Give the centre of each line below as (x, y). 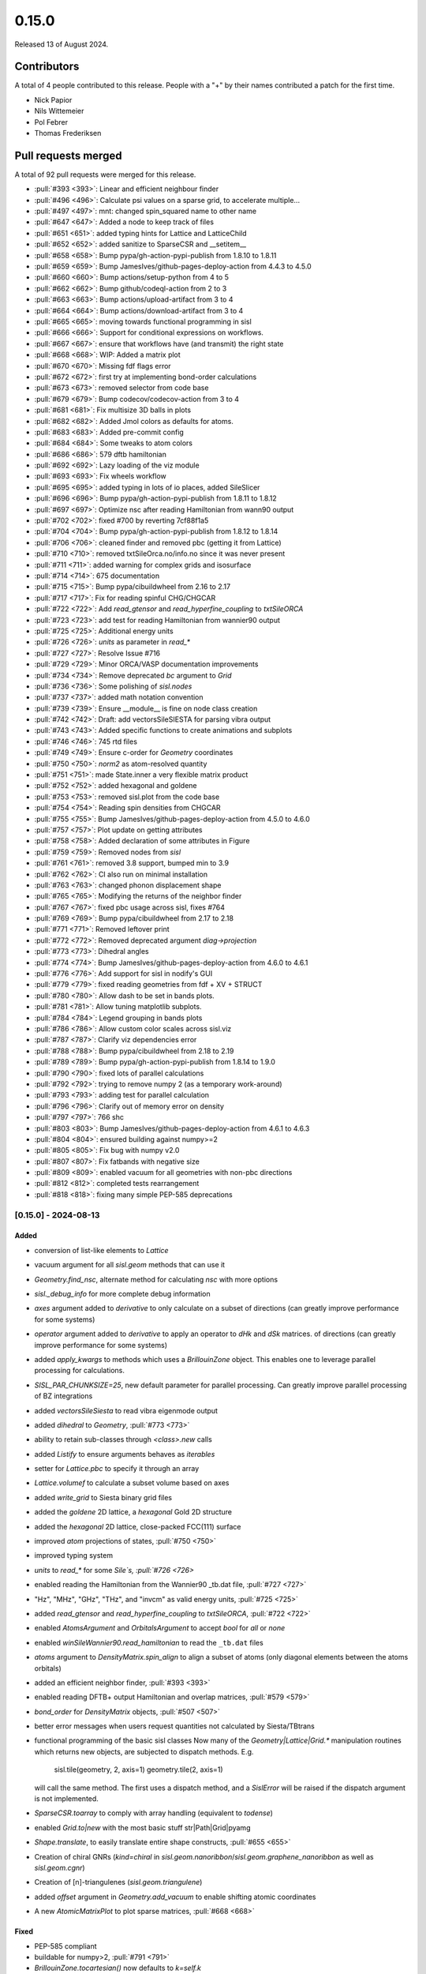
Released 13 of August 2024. (62, 44)
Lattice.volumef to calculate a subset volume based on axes (132, 1483)
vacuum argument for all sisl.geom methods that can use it (129, 1265)
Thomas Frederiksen (68, 133)
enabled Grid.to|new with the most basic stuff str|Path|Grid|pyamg (142, 1827)
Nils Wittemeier (59, 111)
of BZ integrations (64, 1396)
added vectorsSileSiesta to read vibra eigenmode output (126, 1410)
